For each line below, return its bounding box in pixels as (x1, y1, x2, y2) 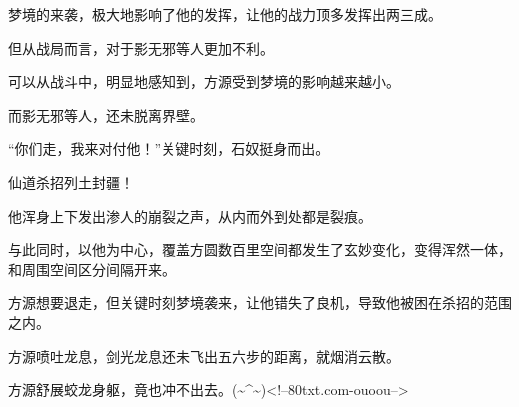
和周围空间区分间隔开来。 (8, 258, 176, 279)
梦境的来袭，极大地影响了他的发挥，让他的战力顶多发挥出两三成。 (8, 4, 442, 24)
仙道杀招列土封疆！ (8, 171, 134, 192)
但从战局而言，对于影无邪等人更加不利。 (8, 37, 274, 58)
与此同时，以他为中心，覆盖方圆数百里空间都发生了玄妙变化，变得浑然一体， (8, 239, 512, 260)
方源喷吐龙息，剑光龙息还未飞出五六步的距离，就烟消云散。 (8, 345, 400, 366)
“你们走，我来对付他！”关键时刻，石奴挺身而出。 (8, 138, 330, 159)
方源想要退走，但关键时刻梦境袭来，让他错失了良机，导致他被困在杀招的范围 (8, 292, 512, 313)
